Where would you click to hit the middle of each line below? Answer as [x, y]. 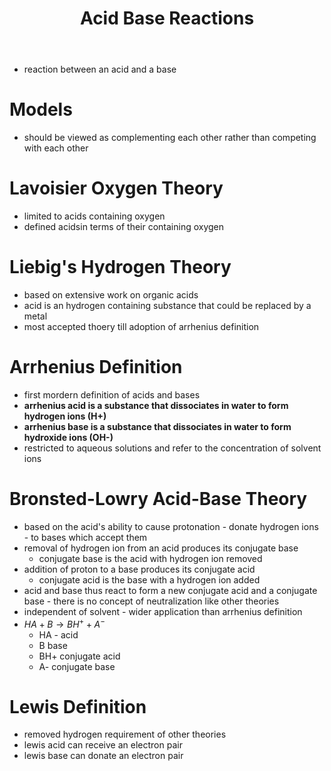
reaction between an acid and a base [100, 69]
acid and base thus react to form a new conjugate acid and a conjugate [170, 590]
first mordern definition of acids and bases [112, 394]
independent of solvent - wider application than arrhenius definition [163, 611]
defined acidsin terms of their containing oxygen [124, 227]
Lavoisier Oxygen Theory [116, 188]
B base [53, 645]
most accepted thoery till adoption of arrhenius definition [141, 326]
